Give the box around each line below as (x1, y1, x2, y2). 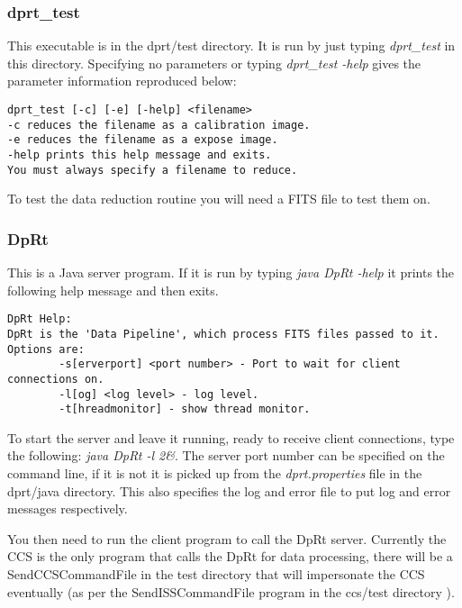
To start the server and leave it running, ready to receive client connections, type (7, 428, 455, 447)
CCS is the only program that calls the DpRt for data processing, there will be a (7, 547, 453, 566)
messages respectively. (7, 499, 128, 518)
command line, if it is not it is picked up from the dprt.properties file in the (7, 464, 422, 483)
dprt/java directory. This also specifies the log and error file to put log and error (7, 481, 451, 500)
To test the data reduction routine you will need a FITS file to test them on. (7, 189, 430, 208)
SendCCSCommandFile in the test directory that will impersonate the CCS (7, 565, 425, 584)
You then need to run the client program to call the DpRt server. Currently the (7, 529, 447, 548)
